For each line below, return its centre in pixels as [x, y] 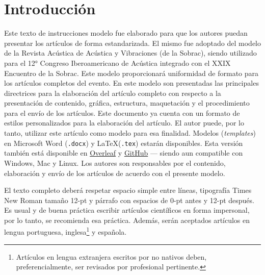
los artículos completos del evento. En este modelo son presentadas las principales [131, 83]
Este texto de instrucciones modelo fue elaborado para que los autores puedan [126, 33]
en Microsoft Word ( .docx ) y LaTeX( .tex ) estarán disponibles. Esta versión [124, 143]
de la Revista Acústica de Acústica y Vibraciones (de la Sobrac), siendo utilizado [130, 53]
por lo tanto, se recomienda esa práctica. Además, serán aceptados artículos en [127, 220]
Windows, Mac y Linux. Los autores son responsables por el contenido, [115, 162]
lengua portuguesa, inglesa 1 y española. [65, 231]
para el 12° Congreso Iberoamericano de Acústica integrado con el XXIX [117, 62]
